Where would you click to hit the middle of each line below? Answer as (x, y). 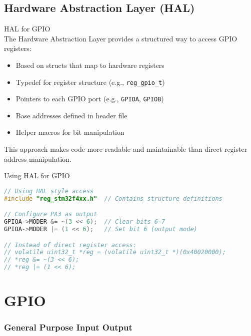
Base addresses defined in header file (71, 115)
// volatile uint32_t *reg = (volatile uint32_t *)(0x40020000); (115, 252)
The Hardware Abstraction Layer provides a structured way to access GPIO (121, 38)
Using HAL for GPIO (37, 175)
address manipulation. (38, 159)
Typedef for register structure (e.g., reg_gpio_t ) (90, 82)
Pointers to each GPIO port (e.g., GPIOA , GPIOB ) (90, 99)
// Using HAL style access (49, 191)
